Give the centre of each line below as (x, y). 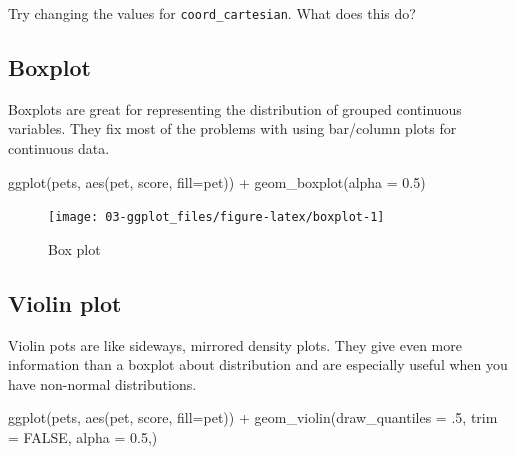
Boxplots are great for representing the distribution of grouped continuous (235, 108)
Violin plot (65, 302)
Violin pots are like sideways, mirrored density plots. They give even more (235, 344)
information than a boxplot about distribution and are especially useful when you (258, 364)
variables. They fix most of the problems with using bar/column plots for (232, 128)
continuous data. (59, 148)
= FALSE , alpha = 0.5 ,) (83, 437)
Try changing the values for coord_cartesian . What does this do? (212, 13)
